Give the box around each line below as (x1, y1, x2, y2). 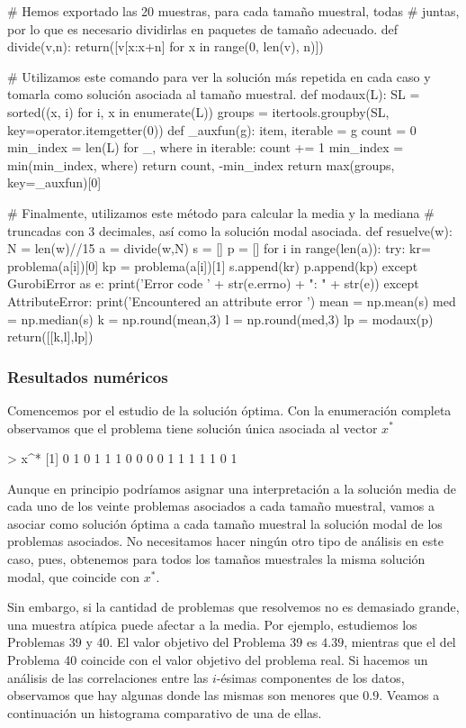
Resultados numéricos (7, 365, 168, 387)
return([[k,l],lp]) (7, 327, 94, 346)
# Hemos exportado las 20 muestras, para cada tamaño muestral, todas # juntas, (7, 2, 460, 20)
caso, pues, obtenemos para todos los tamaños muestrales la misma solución (7, 550, 426, 569)
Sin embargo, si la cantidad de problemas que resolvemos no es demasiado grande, (7, 597, 460, 616)
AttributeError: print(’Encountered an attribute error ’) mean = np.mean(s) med (7, 291, 456, 310)
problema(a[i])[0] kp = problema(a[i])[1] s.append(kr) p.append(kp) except (7, 256, 418, 275)
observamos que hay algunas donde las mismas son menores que (7, 686, 359, 705)
